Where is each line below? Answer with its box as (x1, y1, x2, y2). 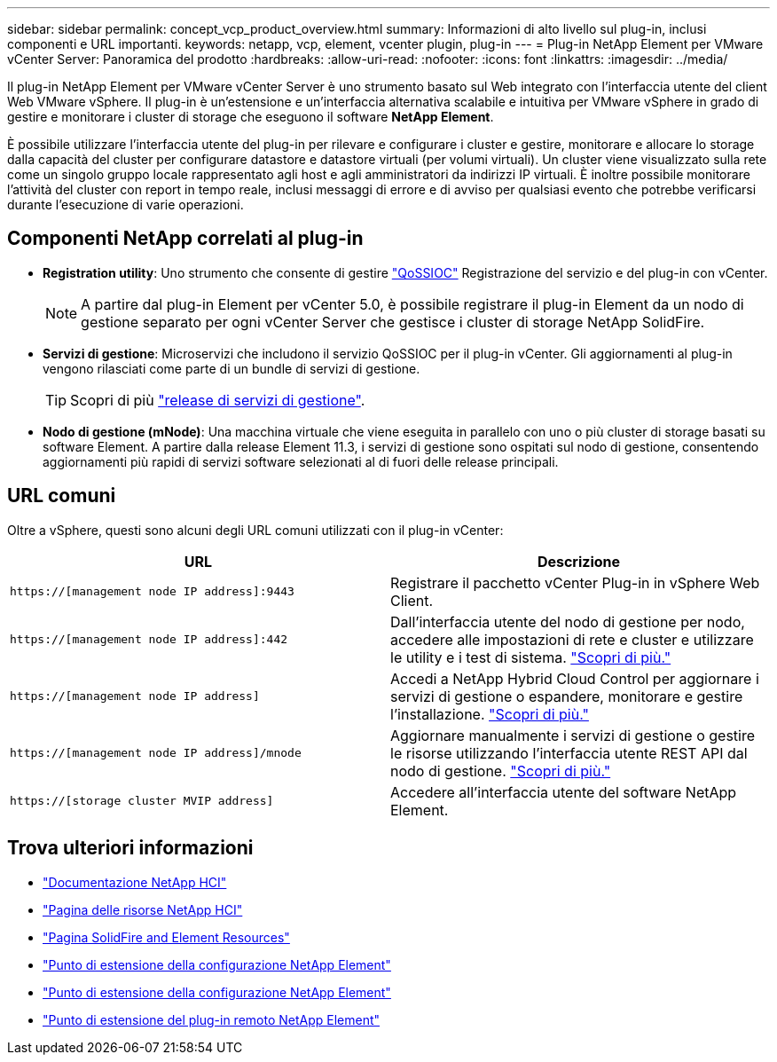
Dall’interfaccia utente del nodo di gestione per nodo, (390, 612, 745, 631)
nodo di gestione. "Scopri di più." (390, 761, 611, 780)
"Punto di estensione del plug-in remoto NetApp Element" (43, 1011, 381, 1027)
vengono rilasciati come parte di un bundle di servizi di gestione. (43, 360, 420, 376)
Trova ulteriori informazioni (7, 837, 254, 860)
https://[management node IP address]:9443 (10, 585, 294, 599)
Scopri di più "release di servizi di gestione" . (70, 390, 365, 409)
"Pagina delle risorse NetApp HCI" (43, 901, 243, 917)
